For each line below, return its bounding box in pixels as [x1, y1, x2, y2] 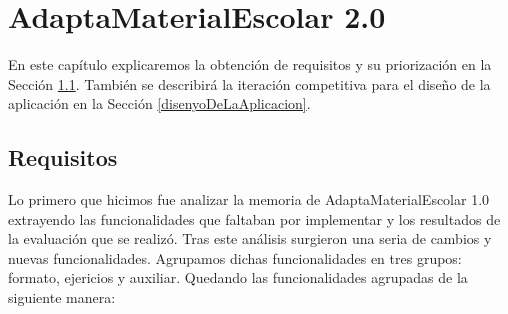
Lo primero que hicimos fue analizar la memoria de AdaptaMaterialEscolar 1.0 [8, 189, 490, 210]
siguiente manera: [8, 287, 116, 308]
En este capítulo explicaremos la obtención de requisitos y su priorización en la [8, 54, 492, 75]
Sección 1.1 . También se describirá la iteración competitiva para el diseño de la [8, 73, 491, 94]
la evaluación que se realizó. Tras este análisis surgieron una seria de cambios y [8, 228, 492, 249]
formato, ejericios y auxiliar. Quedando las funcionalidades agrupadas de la [8, 267, 468, 288]
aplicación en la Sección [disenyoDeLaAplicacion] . [8, 93, 311, 114]
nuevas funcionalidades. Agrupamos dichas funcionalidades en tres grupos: [8, 247, 462, 268]
